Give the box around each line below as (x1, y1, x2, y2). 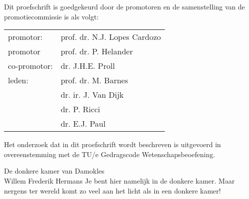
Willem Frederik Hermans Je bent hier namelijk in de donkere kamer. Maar (4, 175, 235, 186)
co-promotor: (8, 60, 53, 72)
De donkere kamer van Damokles (4, 166, 105, 176)
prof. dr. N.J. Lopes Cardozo (60, 31, 161, 43)
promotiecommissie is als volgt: (4, 11, 99, 21)
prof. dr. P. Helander (60, 45, 133, 57)
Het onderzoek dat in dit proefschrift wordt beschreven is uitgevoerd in (4, 139, 221, 150)
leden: (8, 74, 28, 86)
